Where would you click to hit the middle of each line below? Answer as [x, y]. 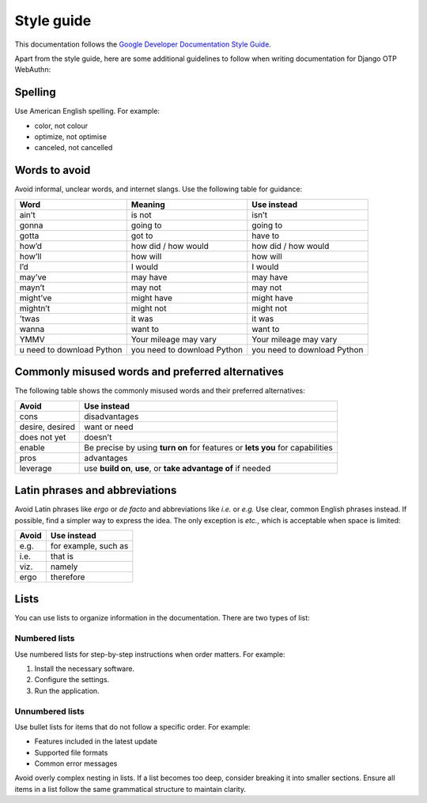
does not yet [43, 437]
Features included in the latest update [96, 741]
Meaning [148, 204]
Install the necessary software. [84, 669]
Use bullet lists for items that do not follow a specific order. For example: [132, 726]
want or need [109, 427]
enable [32, 447]
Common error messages [76, 763]
